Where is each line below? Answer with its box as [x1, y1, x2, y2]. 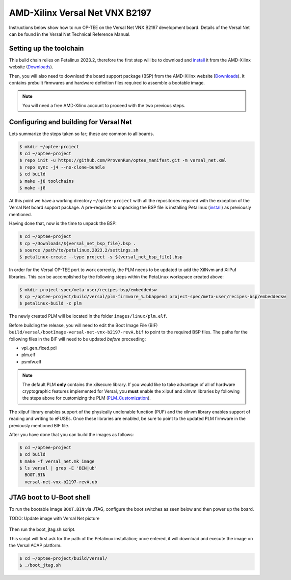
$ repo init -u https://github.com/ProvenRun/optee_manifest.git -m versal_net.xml [19, 158, 227, 163]
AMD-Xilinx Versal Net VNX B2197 [9, 7, 152, 18]
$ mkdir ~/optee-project [19, 144, 79, 149]
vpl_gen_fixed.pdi [21, 345, 57, 351]
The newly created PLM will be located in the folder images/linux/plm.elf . [9, 313, 167, 319]
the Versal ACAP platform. [9, 542, 62, 548]
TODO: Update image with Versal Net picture [9, 515, 100, 521]
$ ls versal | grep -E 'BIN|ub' [19, 466, 98, 471]
